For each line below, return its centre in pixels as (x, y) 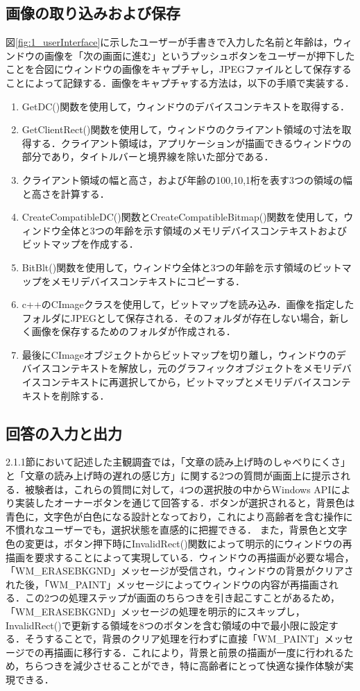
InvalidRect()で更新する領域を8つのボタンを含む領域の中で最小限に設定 (167, 625)
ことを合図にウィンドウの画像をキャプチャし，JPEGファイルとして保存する (179, 69)
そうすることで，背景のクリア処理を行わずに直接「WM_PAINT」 (174, 639)
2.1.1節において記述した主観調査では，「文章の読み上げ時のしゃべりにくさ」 (178, 462)
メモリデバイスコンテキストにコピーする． (148, 281)
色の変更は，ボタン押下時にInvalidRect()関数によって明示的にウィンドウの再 (179, 544)
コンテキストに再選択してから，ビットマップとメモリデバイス (181, 382)
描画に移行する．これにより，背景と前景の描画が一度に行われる (199, 652)
